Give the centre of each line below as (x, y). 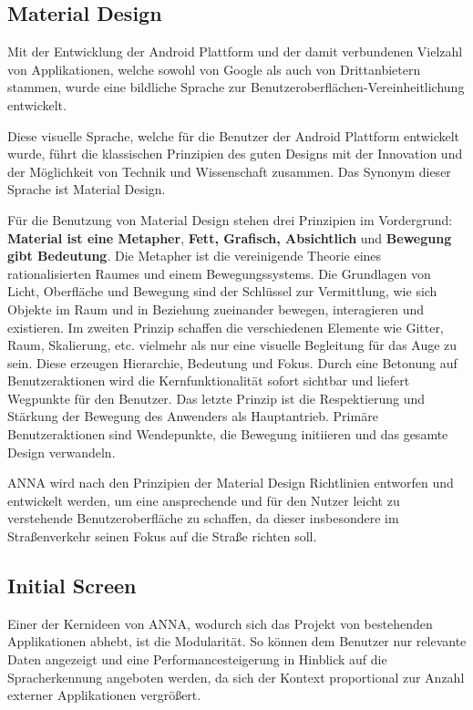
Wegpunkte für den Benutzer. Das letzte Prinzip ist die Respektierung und (216, 398)
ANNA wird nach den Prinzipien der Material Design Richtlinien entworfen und (231, 483)
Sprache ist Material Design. (87, 189)
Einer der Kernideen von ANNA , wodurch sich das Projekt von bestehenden (220, 623)
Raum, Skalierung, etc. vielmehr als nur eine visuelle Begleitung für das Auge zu (232, 345)
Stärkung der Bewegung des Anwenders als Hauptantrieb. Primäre (193, 416)
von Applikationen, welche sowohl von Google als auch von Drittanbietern (214, 69)
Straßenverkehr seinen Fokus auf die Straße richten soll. (162, 536)
